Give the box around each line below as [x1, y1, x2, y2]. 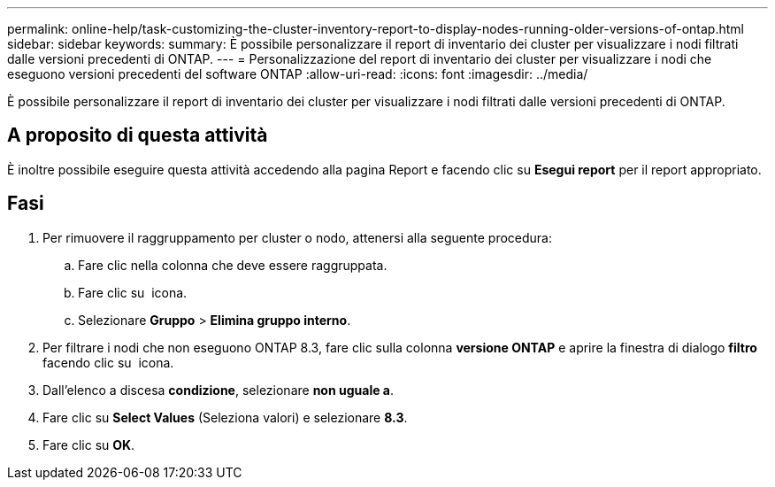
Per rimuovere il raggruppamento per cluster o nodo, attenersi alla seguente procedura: [42, 229, 553, 245]
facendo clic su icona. [42, 354, 174, 370]
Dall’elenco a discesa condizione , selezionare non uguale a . [42, 382, 395, 398]
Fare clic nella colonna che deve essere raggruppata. [78, 257, 387, 273]
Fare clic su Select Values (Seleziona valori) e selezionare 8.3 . [42, 409, 408, 425]
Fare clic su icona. [78, 284, 188, 300]
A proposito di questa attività [7, 124, 268, 147]
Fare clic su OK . [42, 437, 135, 452]
